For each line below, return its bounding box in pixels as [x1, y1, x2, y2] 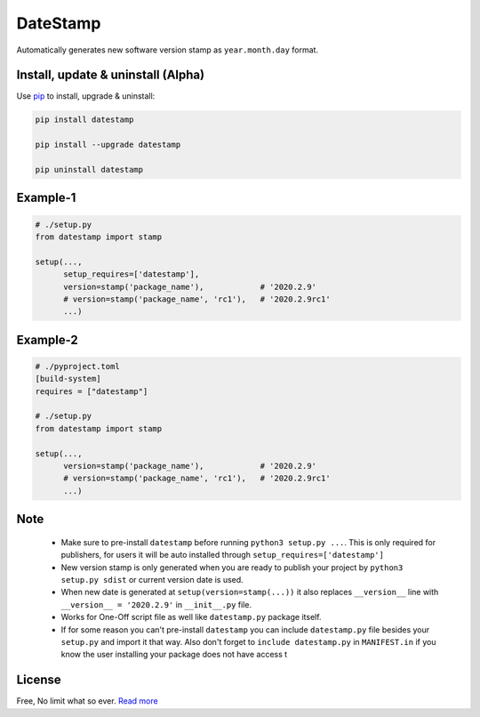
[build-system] [35, 374, 101, 384]
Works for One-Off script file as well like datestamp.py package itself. [60, 612, 322, 623]
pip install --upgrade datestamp [35, 140, 181, 150]
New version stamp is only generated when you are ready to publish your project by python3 [60, 561, 404, 573]
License [16, 673, 61, 688]
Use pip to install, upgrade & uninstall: [16, 91, 156, 101]
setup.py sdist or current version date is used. [60, 575, 244, 584]
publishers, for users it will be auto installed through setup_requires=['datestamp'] [60, 550, 384, 560]
